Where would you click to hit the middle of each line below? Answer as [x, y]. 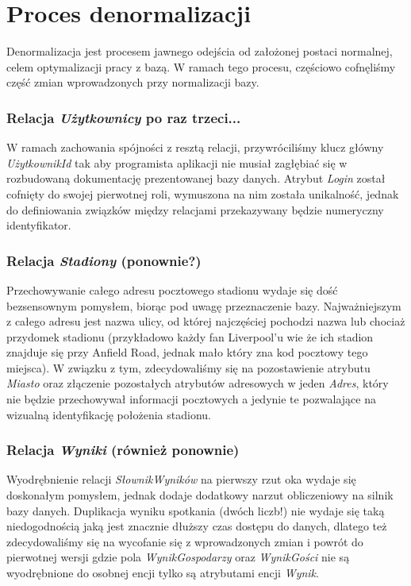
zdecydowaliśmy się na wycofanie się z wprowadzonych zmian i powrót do [185, 541]
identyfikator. [39, 225]
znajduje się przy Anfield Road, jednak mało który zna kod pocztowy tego [187, 352]
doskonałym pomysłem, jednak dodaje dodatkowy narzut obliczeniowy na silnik [200, 495]
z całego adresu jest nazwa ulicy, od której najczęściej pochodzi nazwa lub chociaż [206, 321]
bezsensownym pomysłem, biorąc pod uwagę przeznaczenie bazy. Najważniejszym [204, 305]
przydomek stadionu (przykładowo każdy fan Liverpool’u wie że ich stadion [190, 336]
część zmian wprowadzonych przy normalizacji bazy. [133, 82]
